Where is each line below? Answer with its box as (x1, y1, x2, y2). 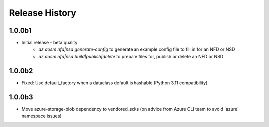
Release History (9, 7, 77, 18)
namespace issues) (21, 113, 62, 119)
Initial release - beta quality (21, 40, 78, 46)
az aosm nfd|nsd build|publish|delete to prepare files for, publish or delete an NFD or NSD (38, 53, 224, 59)
